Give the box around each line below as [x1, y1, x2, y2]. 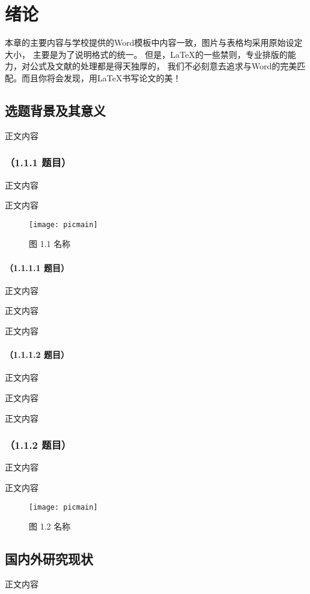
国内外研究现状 [5, 549, 93, 568]
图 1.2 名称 [29, 520, 71, 533]
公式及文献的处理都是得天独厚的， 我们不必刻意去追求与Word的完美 [29, 60, 297, 72]
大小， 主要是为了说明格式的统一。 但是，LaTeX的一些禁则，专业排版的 [5, 48, 288, 60]
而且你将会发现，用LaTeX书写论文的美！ [21, 71, 181, 84]
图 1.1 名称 [29, 237, 71, 250]
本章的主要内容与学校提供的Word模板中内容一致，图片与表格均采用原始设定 [5, 36, 303, 49]
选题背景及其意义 [5, 101, 106, 119]
